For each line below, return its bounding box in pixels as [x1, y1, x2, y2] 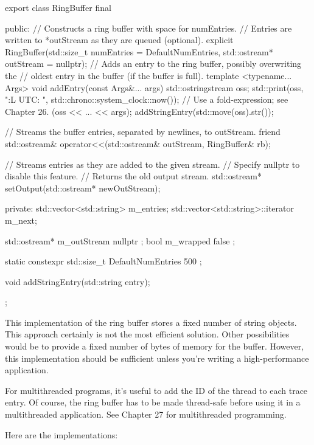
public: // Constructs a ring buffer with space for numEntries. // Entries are [5, 21, 292, 34]
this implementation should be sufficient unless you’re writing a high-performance [5, 351, 309, 364]
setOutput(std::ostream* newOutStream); [5, 181, 161, 194]
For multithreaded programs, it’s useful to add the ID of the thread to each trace [5, 384, 308, 396]
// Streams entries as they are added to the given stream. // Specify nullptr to [5, 157, 300, 170]
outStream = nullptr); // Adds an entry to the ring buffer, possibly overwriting [5, 57, 302, 70]
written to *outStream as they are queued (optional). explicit [5, 33, 234, 46]
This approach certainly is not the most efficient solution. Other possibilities [5, 328, 290, 340]
